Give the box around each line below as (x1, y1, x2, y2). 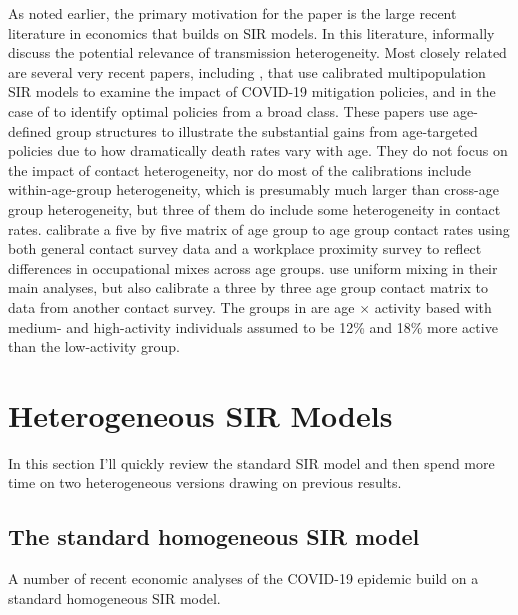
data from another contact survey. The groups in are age (8, 296, 355, 317)
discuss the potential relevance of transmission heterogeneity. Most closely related (8, 42, 507, 63)
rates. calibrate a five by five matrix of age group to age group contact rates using (8, 218, 510, 239)
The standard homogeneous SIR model (8, 521, 420, 552)
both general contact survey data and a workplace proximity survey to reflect (8, 238, 482, 259)
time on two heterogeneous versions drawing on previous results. (8, 472, 402, 493)
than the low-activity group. (8, 336, 180, 357)
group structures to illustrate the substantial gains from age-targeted (56, 120, 478, 141)
